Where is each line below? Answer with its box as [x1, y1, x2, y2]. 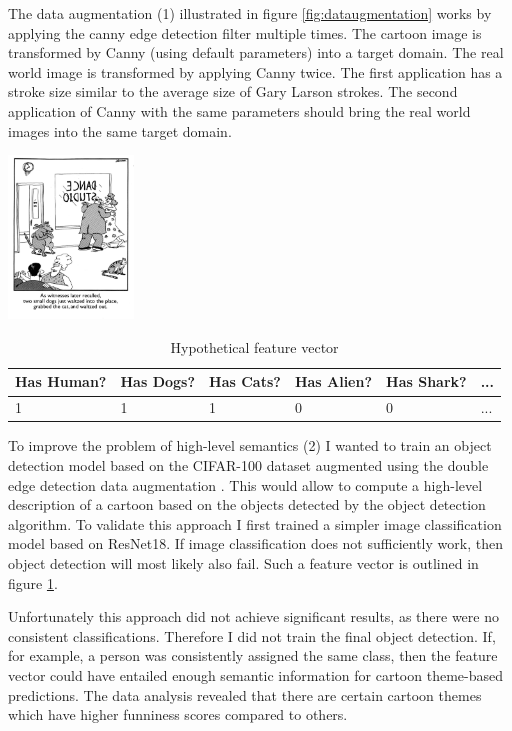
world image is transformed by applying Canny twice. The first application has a [8, 61, 503, 82]
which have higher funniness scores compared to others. [8, 704, 348, 725]
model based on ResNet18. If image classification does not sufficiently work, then [8, 533, 503, 554]
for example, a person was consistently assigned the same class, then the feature [8, 645, 498, 666]
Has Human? [15, 371, 107, 392]
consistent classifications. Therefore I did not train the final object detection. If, [8, 625, 496, 646]
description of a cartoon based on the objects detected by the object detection [8, 494, 486, 515]
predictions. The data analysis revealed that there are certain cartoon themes [8, 684, 482, 705]
